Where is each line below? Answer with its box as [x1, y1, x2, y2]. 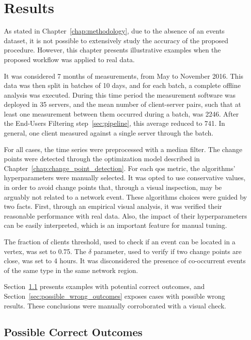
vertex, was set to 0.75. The [4, 246, 86, 256]
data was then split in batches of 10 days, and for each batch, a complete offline [4, 80, 241, 90]
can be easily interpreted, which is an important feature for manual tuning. [4, 220, 227, 230]
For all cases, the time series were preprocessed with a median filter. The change [4, 144, 242, 154]
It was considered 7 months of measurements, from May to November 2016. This [4, 70, 244, 81]
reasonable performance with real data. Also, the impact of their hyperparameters [4, 210, 247, 221]
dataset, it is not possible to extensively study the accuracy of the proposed [4, 35, 228, 45]
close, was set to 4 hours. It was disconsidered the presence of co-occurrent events [4, 255, 246, 266]
